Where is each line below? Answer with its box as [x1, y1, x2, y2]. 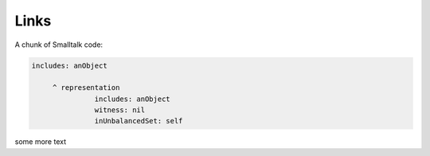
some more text [14, 137, 67, 146]
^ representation [52, 84, 120, 92]
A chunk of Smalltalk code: [14, 40, 104, 49]
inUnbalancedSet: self [94, 116, 183, 126]
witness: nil [94, 106, 146, 115]
